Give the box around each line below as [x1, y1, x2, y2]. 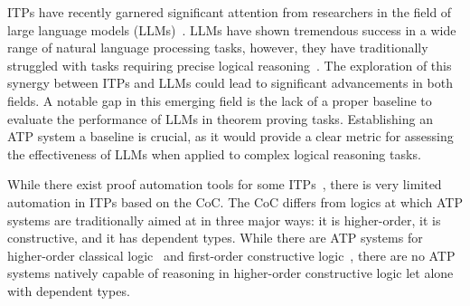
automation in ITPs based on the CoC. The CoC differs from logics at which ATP [7, 192, 463, 211]
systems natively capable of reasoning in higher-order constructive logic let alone [7, 263, 454, 282]
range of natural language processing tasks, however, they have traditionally [7, 38, 428, 57]
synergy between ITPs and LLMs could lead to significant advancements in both [7, 73, 453, 92]
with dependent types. [7, 281, 130, 300]
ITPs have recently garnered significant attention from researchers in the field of [7, 3, 452, 21]
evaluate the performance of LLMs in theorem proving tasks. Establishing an [7, 109, 433, 128]
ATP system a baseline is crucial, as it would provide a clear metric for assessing [7, 127, 454, 146]
